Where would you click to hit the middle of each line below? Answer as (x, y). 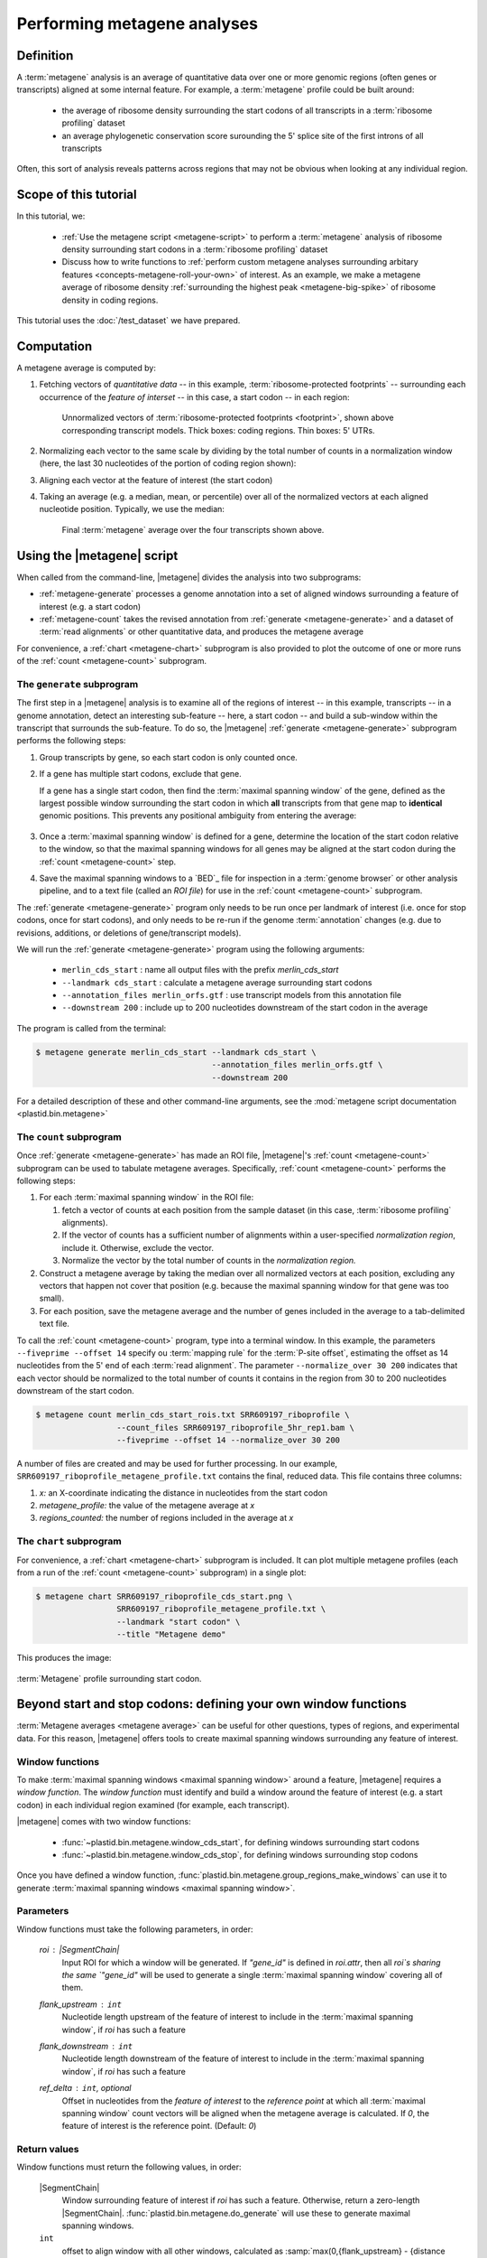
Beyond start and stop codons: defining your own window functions (212, 1704)
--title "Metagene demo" (171, 1634)
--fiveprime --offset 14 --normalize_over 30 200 (228, 1440)
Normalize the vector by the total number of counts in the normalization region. (209, 1261)
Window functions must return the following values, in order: (129, 2167)
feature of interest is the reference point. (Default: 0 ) (159, 2126)
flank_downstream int (86, 2046)
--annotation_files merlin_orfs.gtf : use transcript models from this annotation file (232, 995)
